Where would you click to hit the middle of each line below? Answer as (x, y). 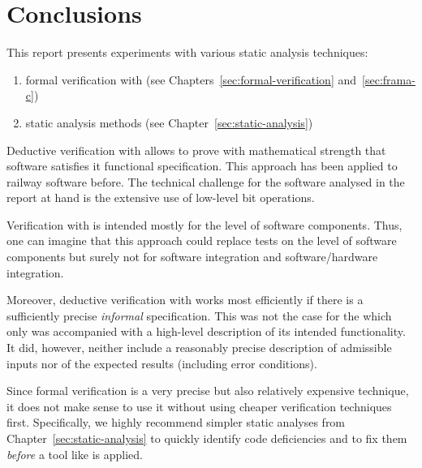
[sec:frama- (389, 79)
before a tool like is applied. (75, 454)
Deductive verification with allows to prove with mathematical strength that (196, 150)
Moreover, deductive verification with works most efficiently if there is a (185, 300)
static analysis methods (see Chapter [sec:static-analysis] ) (169, 122)
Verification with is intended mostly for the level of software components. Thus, (205, 224)
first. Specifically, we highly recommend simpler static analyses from (176, 422)
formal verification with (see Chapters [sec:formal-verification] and (191, 79)
